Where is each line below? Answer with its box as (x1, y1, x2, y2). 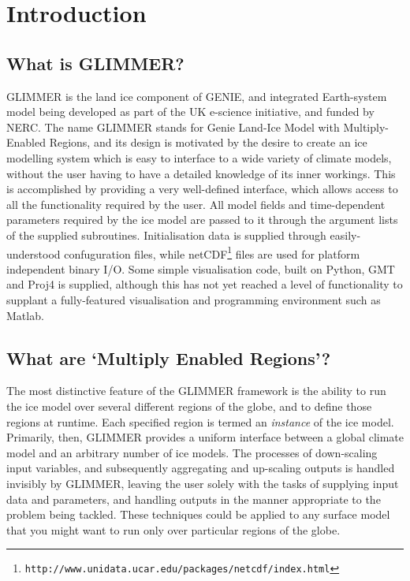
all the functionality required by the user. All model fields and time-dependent (6, 196, 386, 212)
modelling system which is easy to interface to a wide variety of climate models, (6, 149, 392, 166)
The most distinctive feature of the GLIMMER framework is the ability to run (6, 382, 386, 399)
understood (6, 245, 61, 262)
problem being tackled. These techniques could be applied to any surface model (6, 506, 390, 523)
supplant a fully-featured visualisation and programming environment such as (6, 291, 381, 307)
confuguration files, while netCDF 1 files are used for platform (64, 243, 360, 262)
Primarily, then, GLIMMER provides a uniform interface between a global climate (6, 429, 404, 445)
